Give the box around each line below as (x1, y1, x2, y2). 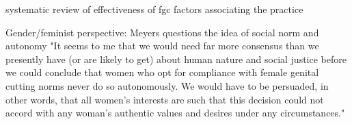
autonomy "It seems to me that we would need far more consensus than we (5, 38, 319, 53)
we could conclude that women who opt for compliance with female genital (5, 65, 319, 79)
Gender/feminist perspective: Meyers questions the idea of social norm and (5, 25, 319, 39)
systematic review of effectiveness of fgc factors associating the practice (5, 2, 303, 16)
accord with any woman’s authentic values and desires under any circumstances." (5, 106, 345, 120)
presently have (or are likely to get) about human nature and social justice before (5, 51, 347, 66)
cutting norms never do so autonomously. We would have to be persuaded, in (5, 78, 329, 92)
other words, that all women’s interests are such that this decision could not (5, 92, 324, 106)
